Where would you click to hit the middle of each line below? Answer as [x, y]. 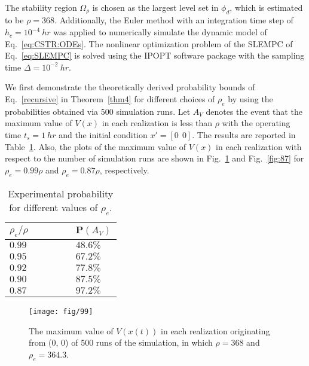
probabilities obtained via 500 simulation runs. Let [98, 111]
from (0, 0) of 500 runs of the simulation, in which [121, 342]
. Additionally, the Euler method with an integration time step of [174, 20]
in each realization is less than [157, 123]
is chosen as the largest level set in [155, 7]
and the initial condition [103, 135]
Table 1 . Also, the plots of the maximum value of [96, 146]
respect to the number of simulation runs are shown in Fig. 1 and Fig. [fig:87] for [154, 158]
